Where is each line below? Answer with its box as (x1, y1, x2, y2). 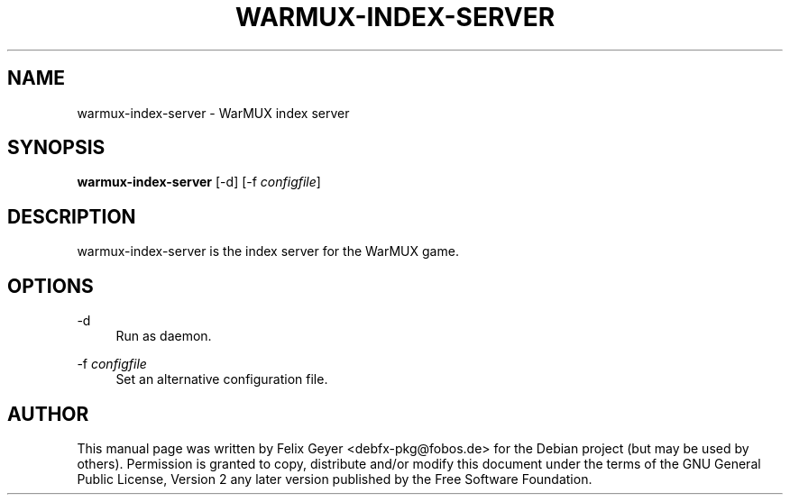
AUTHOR (7, 402, 89, 425)
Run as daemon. (115, 328, 212, 344)
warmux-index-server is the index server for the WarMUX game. (77, 243, 459, 260)
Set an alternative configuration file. (115, 371, 328, 388)
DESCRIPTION (7, 205, 136, 228)
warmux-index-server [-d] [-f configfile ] (77, 174, 321, 190)
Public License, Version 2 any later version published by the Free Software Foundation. (77, 470, 592, 487)
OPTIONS (7, 274, 94, 297)
